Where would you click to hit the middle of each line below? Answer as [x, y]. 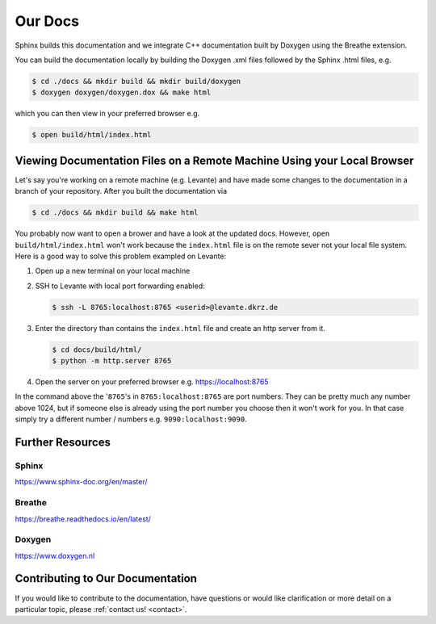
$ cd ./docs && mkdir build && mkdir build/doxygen [136, 81]
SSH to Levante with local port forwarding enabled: [120, 286]
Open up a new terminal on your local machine [113, 271]
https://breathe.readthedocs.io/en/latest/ [83, 519]
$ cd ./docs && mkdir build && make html [115, 213]
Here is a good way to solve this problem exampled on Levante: [120, 256]
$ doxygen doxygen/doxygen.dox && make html [122, 92]
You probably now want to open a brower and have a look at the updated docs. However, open [172, 233]
